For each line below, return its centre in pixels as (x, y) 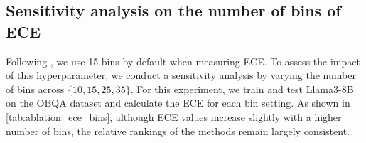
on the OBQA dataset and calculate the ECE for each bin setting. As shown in (178, 103)
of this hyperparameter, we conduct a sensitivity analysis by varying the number (181, 75)
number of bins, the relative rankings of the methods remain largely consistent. (178, 131)
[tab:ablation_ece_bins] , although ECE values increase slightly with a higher (174, 116)
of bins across (35, 89)
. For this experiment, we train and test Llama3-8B (242, 89)
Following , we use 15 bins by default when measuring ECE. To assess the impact (183, 61)
